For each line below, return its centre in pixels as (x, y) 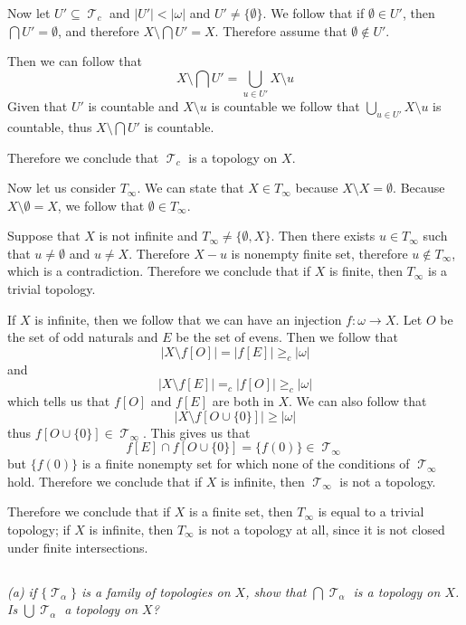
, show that (276, 591)
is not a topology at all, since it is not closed (322, 529)
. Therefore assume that (281, 30)
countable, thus (50, 126)
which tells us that (59, 401)
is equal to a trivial (371, 511)
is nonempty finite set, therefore (319, 253)
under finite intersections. (78, 547)
